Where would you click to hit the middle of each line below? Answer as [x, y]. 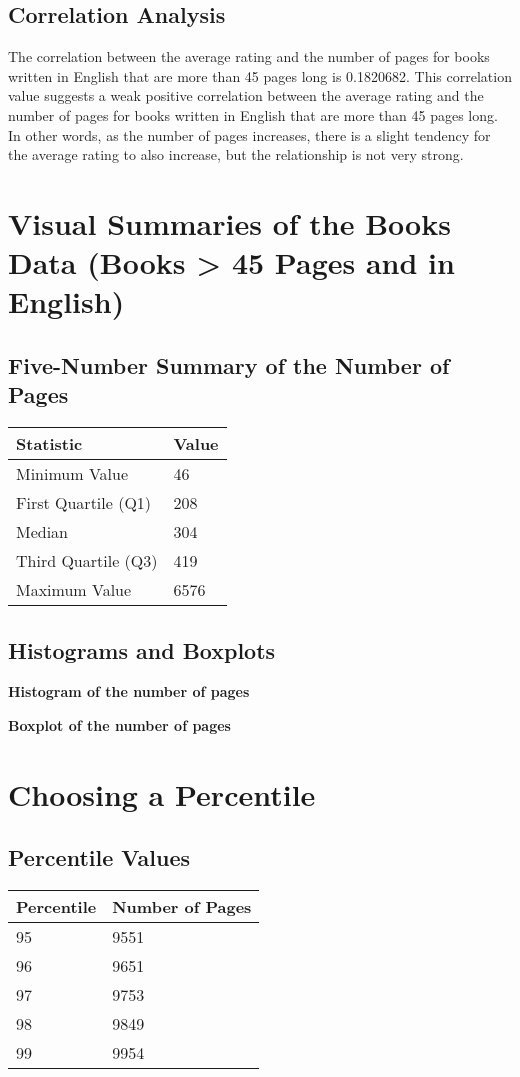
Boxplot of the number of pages [119, 724]
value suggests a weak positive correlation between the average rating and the [246, 95]
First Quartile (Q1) [84, 503]
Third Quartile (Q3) [87, 561]
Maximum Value [74, 590]
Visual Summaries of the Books [229, 222]
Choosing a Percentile [162, 793]
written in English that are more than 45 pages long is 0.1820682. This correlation [260, 75]
